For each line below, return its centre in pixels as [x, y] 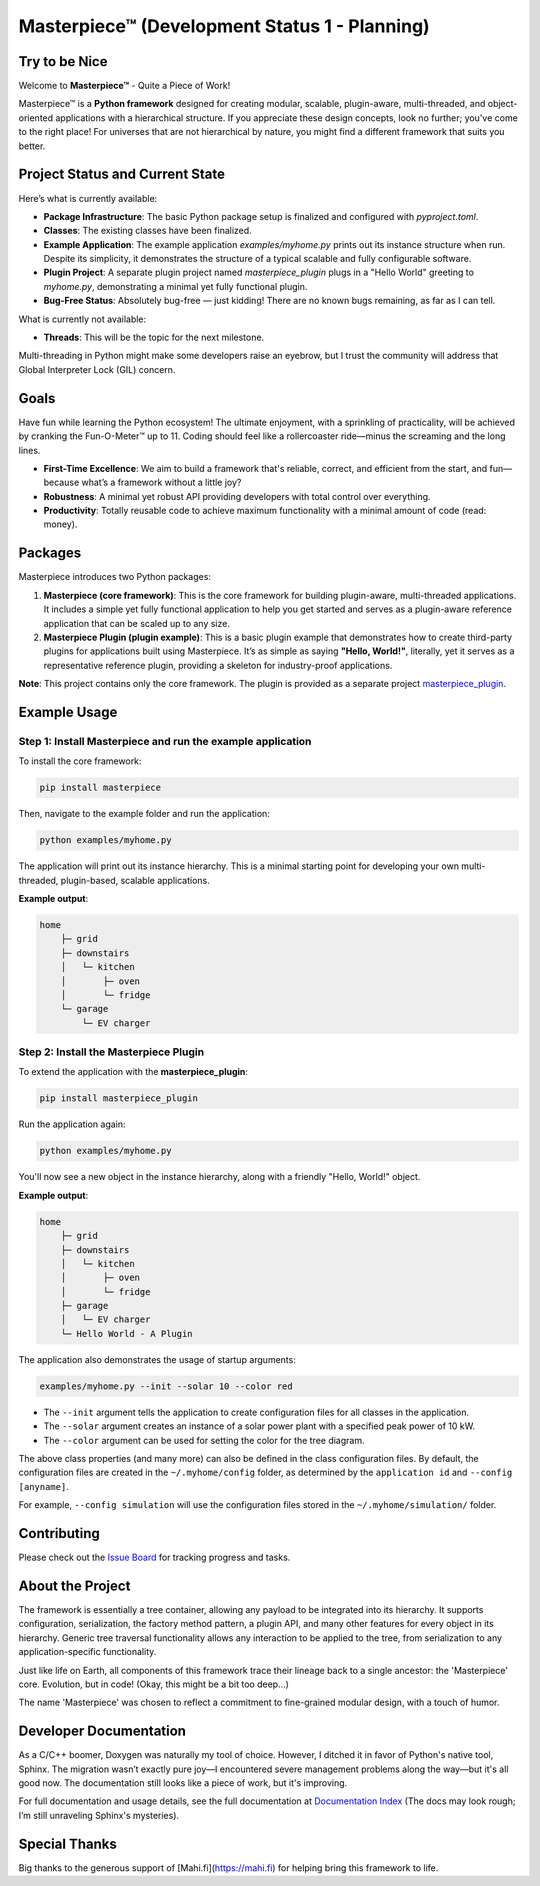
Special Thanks [67, 1843]
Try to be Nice [63, 61]
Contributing [59, 1533]
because [61, 482]
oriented [36, 117]
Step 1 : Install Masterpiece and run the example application [165, 741]
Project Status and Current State [121, 174]
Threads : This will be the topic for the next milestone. [154, 337]
